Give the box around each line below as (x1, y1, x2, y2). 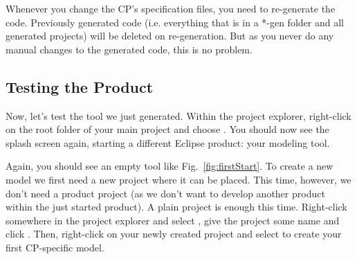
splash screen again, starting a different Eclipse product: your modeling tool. (6, 135, 330, 150)
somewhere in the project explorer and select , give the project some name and (6, 213, 340, 227)
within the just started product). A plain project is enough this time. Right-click (6, 199, 347, 214)
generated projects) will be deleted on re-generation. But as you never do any (6, 28, 334, 43)
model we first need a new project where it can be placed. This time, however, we (6, 172, 351, 186)
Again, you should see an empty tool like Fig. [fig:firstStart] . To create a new (6, 159, 333, 173)
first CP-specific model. (6, 240, 104, 254)
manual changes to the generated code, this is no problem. (6, 42, 253, 56)
